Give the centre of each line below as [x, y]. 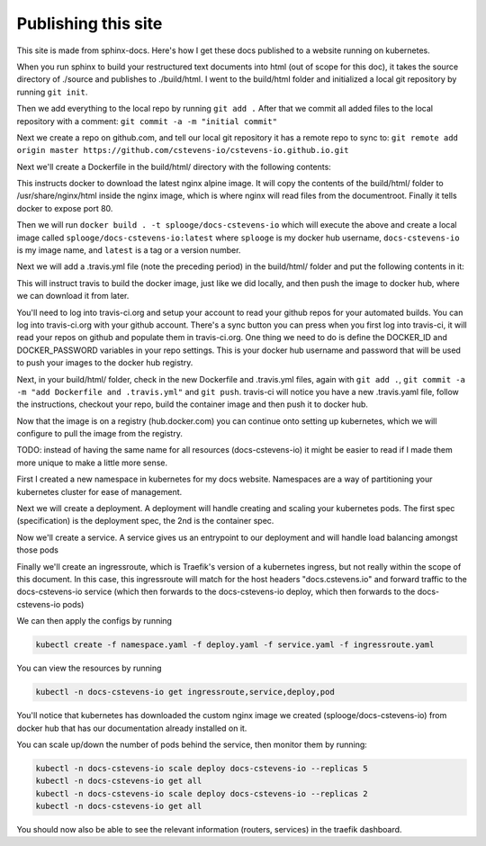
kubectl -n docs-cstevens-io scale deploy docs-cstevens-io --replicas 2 [202, 793]
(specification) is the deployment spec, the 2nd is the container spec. [145, 521]
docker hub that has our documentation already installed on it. [132, 728]
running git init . [52, 92]
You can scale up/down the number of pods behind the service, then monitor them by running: [192, 744]
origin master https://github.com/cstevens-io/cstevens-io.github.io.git [183, 150]
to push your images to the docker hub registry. [105, 363]
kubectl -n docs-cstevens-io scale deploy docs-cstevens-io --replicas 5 [202, 768]
